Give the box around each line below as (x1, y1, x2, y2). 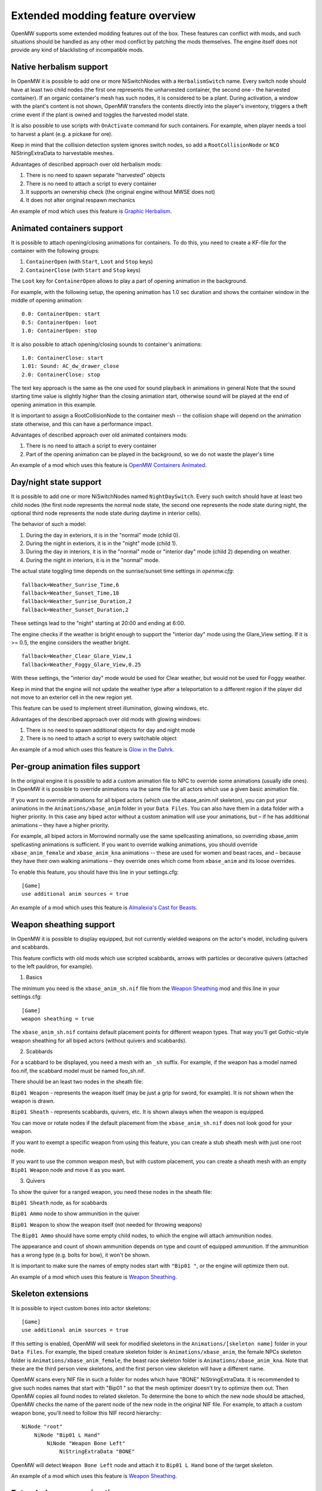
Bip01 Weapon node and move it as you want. (11, 1166, 126, 1173)
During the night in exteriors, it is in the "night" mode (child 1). (26, 540, 178, 547)
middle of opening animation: (11, 296, 83, 304)
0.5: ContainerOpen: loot (21, 319, 98, 326)
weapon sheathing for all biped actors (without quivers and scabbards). (11, 1037, 187, 1044)
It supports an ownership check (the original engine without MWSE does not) (26, 188, 215, 195)
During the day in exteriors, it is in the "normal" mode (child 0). (26, 531, 180, 539)
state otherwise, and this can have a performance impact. (11, 420, 153, 428)
